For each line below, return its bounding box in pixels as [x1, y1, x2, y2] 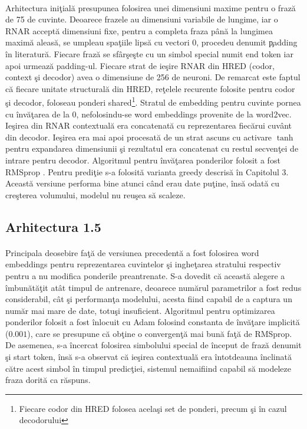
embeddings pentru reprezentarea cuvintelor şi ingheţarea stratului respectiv [5, 258, 281, 270]
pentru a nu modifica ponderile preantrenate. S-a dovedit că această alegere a [5, 269, 285, 281]
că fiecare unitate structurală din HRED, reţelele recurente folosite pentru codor [5, 82, 295, 94]
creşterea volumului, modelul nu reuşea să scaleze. [5, 188, 186, 201]
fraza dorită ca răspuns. [5, 374, 91, 386]
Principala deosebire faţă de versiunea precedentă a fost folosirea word [5, 246, 259, 258]
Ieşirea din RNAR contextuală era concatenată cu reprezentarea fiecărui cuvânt [5, 119, 292, 132]
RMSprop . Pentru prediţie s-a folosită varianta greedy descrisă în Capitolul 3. [5, 165, 289, 178]
